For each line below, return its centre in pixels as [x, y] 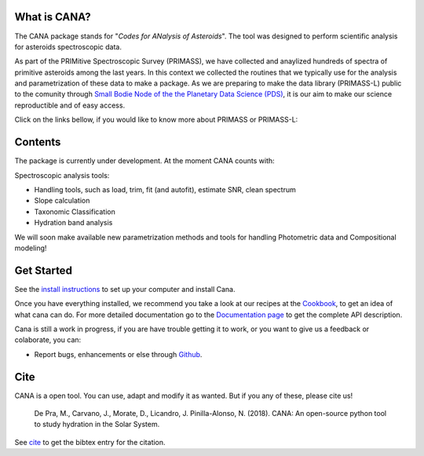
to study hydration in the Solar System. [97, 425]
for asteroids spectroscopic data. [68, 46]
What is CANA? [53, 17]
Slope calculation [62, 201]
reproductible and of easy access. [70, 105]
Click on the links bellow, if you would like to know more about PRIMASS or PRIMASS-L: [156, 120]
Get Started [43, 270]
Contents [38, 142]
